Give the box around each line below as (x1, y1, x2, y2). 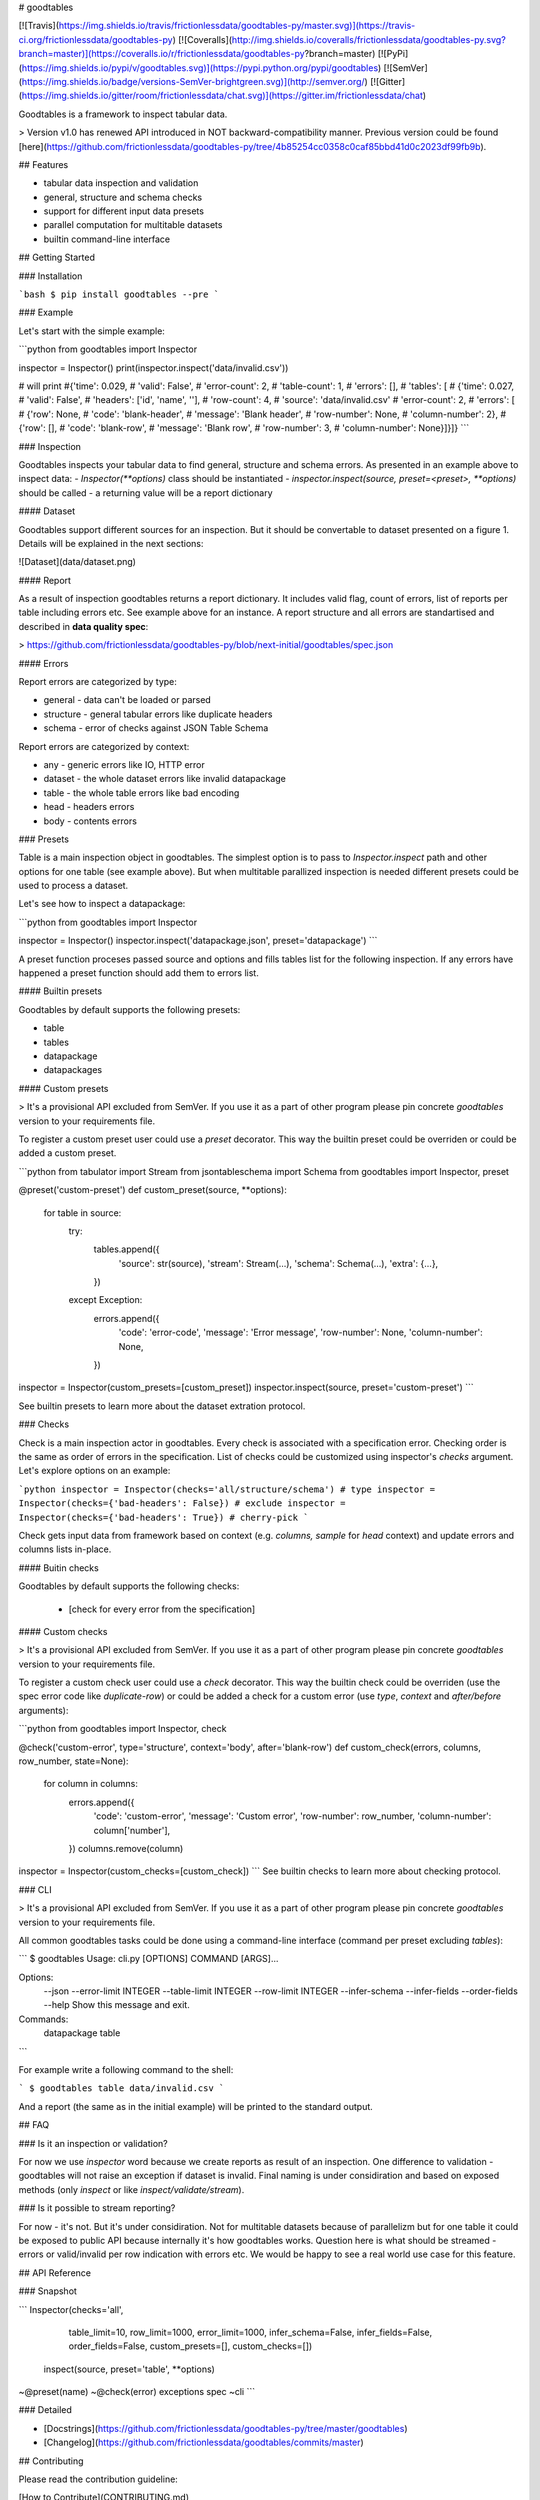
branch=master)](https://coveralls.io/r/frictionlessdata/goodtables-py (18, 48, 305, 60)
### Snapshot (18, 2285, 77, 2297)
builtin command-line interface (43, 233, 170, 245)
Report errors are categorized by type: (18, 676, 177, 688)
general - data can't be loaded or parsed (43, 694, 212, 706)
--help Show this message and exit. (43, 1999, 190, 2011)
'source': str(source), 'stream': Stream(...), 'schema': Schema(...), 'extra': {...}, (118, 1257, 439, 1269)
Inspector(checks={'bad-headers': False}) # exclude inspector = (18, 1498, 346, 1509)
